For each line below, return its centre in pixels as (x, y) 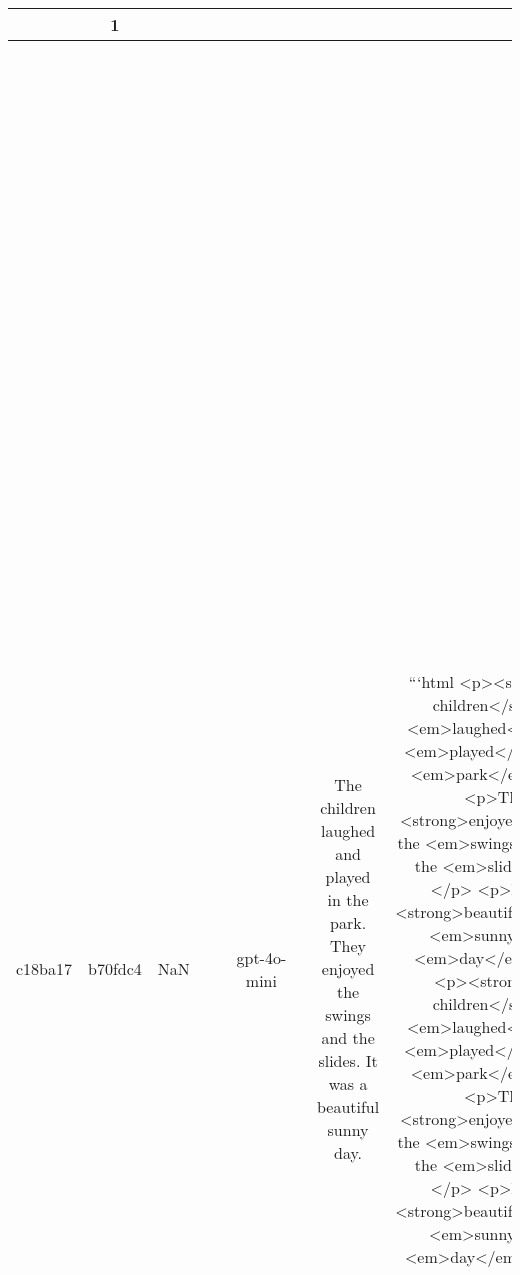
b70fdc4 (115, 968)
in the (348, 899)
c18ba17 (44, 968)
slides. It (348, 1060)
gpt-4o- (261, 957)
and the (348, 1037)
